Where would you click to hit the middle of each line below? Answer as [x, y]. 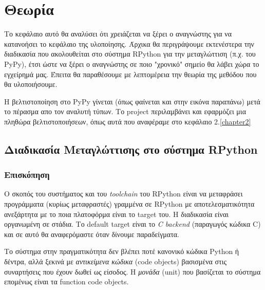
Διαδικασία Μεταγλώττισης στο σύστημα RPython [131, 149]
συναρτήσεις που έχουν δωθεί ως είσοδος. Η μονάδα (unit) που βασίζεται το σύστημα [132, 271]
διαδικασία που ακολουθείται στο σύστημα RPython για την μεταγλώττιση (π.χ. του [130, 54]
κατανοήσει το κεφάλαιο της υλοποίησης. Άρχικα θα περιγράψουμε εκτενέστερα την [129, 43]
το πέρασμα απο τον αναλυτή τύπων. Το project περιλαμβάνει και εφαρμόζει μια [125, 111]
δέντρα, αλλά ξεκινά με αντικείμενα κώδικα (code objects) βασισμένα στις [116, 261]
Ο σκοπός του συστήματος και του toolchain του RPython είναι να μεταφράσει [124, 194]
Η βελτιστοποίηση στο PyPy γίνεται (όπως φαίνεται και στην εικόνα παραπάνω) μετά [132, 101]
